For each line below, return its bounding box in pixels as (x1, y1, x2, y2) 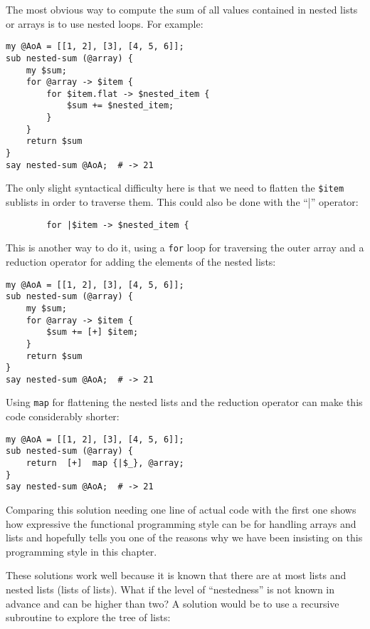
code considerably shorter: (6, 409, 120, 424)
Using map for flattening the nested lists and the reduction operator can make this (6, 395, 363, 410)
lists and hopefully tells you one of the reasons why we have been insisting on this (6, 530, 363, 545)
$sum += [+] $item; (46, 327, 139, 338)
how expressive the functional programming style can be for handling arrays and (6, 516, 356, 531)
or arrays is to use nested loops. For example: (6, 16, 203, 31)
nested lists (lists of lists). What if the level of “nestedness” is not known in (6, 581, 335, 596)
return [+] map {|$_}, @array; (26, 458, 184, 469)
